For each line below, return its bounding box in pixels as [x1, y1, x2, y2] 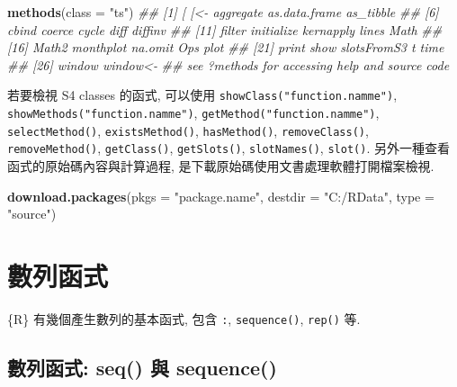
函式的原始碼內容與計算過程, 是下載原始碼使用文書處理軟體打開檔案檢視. [7, 157, 435, 175]
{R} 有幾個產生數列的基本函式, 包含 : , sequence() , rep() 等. [7, 309, 361, 328]
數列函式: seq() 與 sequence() [7, 353, 277, 381]
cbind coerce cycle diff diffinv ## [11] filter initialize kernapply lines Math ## [7, 20, 443, 39]
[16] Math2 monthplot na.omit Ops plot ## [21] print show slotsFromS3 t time [7, 38, 444, 57]
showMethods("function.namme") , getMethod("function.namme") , [7, 103, 380, 122]
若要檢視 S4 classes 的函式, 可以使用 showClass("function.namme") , [7, 85, 398, 104]
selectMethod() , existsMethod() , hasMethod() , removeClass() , [7, 121, 369, 139]
